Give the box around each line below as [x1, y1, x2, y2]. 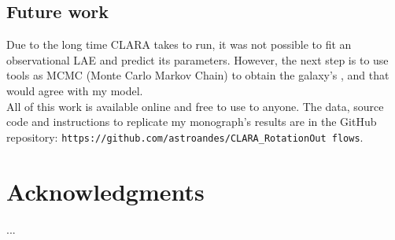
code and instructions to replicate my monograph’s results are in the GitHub [6, 113, 377, 130]
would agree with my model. [6, 82, 143, 98]
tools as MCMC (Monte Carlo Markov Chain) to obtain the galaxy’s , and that [6, 67, 389, 83]
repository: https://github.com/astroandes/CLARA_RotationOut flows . [6, 128, 364, 145]
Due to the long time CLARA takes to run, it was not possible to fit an [6, 36, 352, 53]
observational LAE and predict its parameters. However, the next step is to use [6, 51, 389, 68]
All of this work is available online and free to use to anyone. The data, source [6, 98, 384, 114]
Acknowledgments [6, 175, 205, 207]
